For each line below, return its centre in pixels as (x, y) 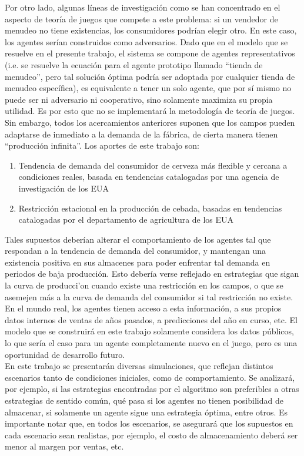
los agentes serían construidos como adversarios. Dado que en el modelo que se (146, 41)
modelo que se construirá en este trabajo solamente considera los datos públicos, (149, 331)
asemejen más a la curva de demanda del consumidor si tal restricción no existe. (149, 296)
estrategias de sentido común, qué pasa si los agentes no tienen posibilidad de (144, 400)
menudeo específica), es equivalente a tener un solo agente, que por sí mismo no (148, 88)
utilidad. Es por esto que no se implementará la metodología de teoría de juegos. (150, 111)
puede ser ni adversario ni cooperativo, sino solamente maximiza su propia (139, 99)
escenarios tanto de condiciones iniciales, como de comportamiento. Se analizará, (150, 377)
